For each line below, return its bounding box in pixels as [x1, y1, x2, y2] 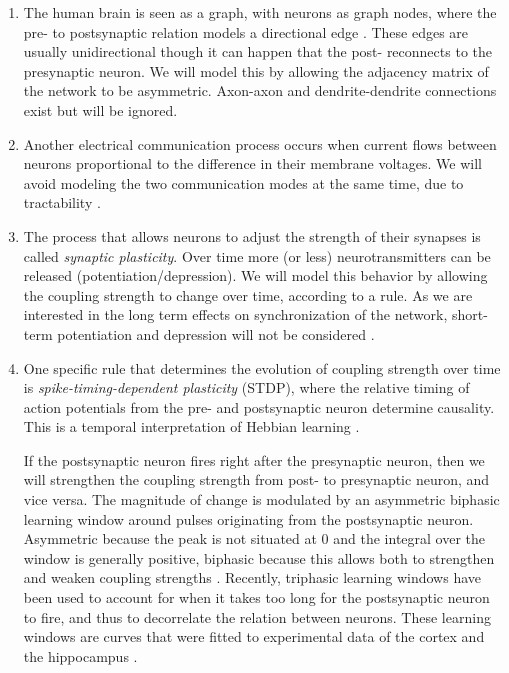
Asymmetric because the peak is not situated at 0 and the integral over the [23, 528, 486, 549]
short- [451, 304, 488, 325]
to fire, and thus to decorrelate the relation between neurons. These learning [23, 606, 491, 627]
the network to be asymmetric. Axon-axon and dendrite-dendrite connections [23, 80, 497, 101]
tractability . [23, 192, 101, 213]
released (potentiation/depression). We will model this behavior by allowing [23, 265, 488, 286]
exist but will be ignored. [23, 99, 178, 120]
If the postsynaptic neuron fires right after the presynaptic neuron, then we [23, 449, 485, 470]
